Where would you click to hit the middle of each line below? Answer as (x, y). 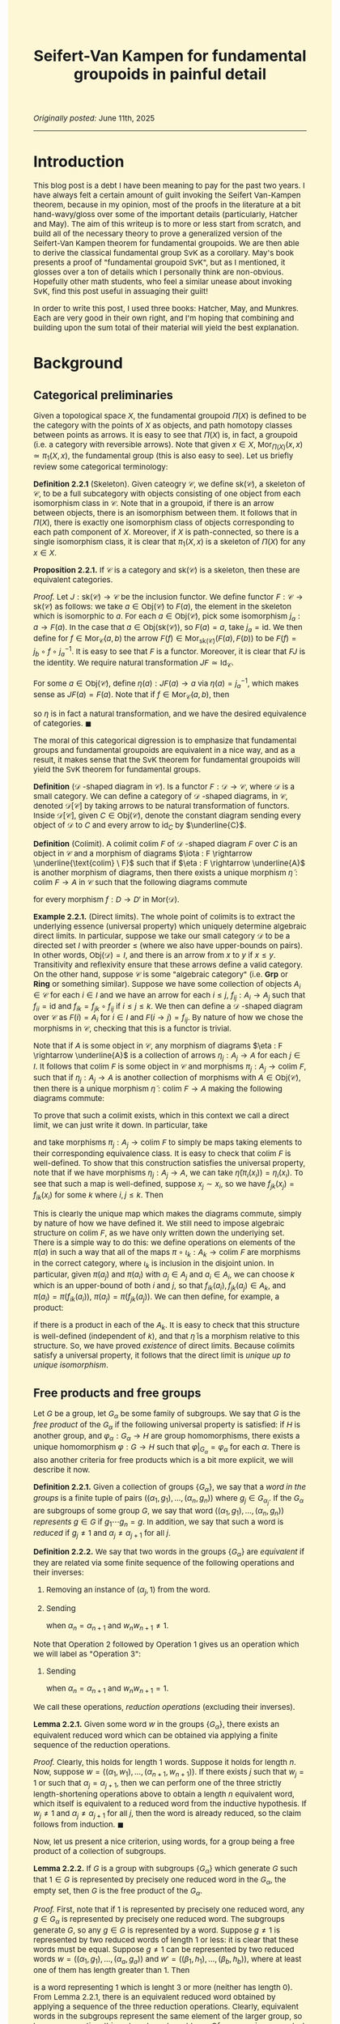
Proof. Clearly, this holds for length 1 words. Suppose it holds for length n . (165, 1762)
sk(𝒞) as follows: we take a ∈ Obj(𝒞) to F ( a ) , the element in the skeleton (162, 607)
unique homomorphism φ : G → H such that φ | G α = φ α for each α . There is (167, 1449)
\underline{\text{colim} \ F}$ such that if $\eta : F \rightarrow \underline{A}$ (170, 863)
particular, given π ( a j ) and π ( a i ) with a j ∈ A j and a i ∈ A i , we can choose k (164, 1276)
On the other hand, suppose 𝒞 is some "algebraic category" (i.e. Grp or (161, 974)
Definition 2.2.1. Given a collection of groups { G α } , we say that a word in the (170, 1488)
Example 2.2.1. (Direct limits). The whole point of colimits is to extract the (164, 917)
